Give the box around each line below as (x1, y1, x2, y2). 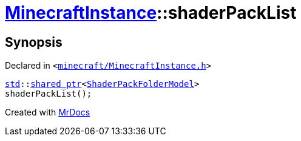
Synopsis (5, 34, 63, 50)
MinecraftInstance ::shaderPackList (5, 2, 297, 23)
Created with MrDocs (5, 107, 90, 118)
